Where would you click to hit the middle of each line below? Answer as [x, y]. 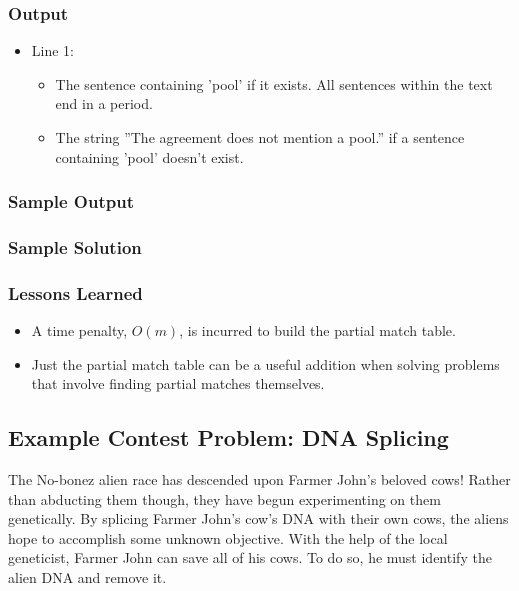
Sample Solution [75, 246]
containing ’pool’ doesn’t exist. [149, 156]
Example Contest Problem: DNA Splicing [228, 437]
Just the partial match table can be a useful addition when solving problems [265, 363]
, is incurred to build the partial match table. [317, 330]
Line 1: [52, 50]
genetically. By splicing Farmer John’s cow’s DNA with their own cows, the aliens [258, 518]
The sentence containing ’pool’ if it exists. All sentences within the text [274, 83]
